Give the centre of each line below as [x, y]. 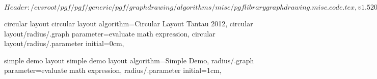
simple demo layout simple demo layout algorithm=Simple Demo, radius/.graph [129, 60]
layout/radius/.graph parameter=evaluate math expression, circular [110, 33]
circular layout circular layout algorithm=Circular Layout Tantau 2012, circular [129, 23]
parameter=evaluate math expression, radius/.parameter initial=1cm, [113, 70]
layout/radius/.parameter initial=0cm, [64, 43]
